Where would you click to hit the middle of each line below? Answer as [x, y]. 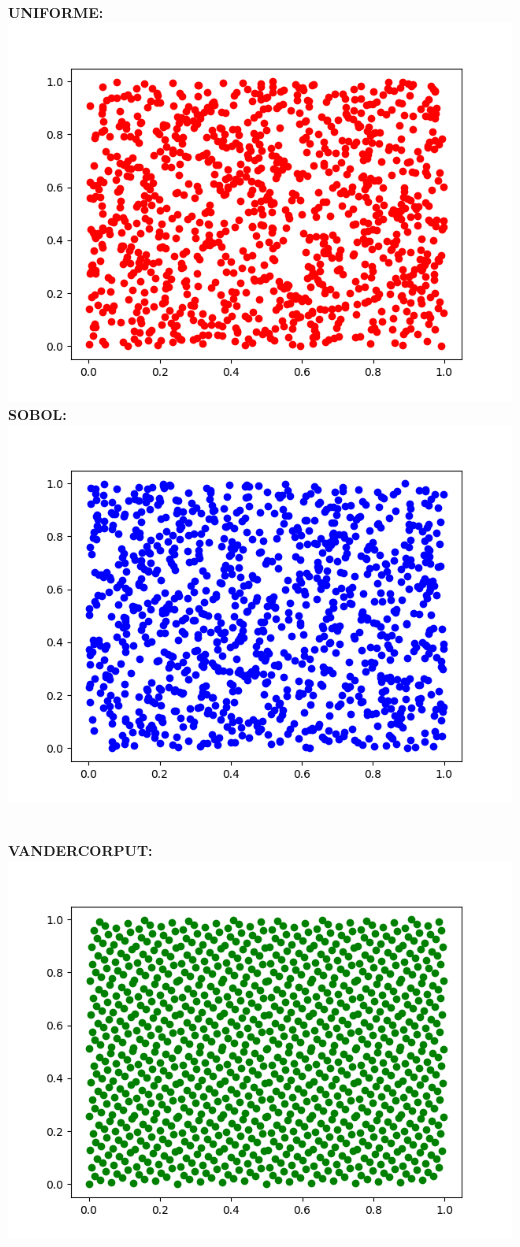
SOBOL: [37, 414]
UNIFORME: [56, 12]
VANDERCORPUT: [80, 849]
